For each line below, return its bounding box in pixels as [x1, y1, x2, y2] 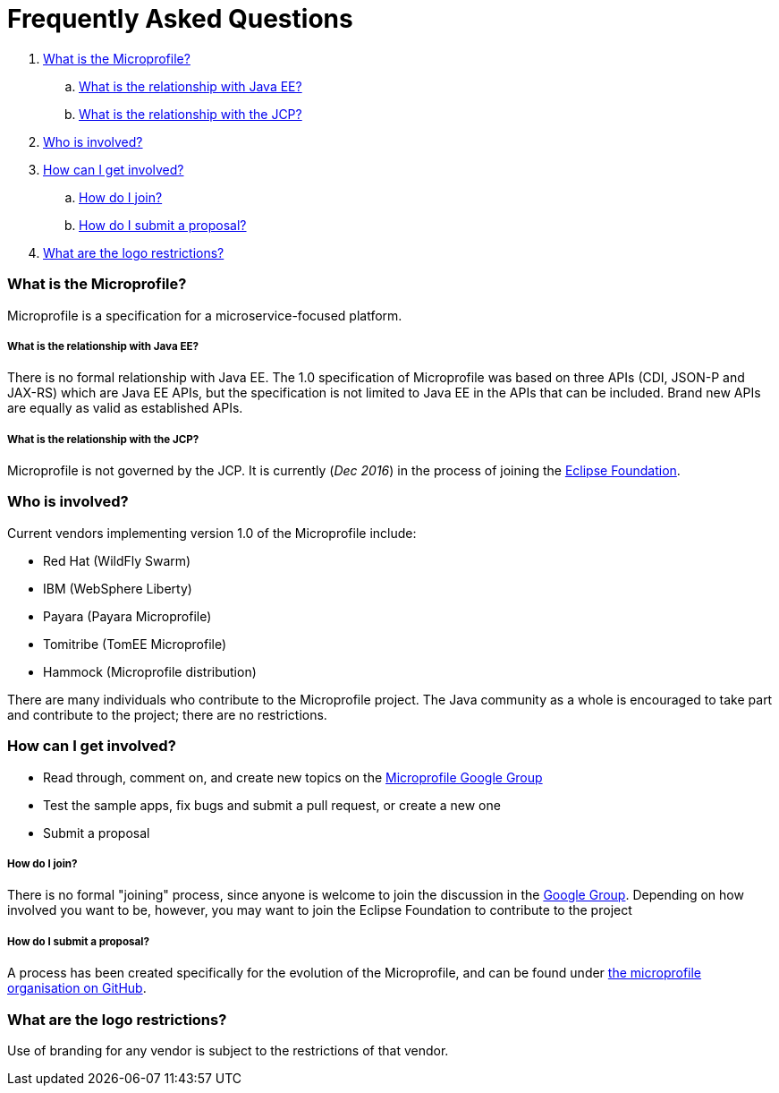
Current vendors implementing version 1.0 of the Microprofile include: [7, 525, 417, 541]
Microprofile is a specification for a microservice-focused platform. [7, 307, 402, 323]
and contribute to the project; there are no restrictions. [7, 706, 327, 722]
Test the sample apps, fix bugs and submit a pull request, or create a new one [43, 797, 501, 813]
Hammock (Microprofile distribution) [43, 663, 257, 679]
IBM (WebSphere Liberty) [43, 580, 192, 596]
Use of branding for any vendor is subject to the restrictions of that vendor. [7, 1042, 449, 1058]
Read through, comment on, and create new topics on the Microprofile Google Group [43, 769, 543, 785]
